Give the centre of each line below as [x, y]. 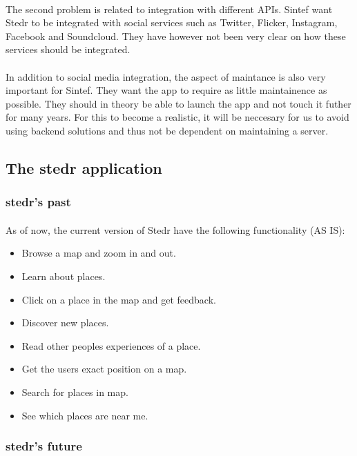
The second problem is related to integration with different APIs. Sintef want [169, 9]
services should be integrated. [68, 49]
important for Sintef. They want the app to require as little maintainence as [166, 90]
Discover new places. [65, 323]
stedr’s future [44, 446]
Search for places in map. [75, 391]
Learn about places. [64, 276]
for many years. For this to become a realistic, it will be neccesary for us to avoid [177, 117]
